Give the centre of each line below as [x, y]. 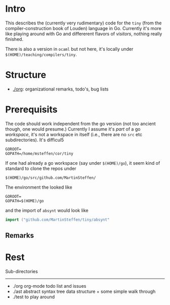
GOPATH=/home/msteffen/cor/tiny [39, 154]
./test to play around [34, 297]
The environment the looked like [39, 187]
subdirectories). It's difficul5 [35, 140]
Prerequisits [31, 110]
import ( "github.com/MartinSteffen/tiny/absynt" [57, 220]
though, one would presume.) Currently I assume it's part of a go [73, 129]
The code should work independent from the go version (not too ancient [80, 124]
